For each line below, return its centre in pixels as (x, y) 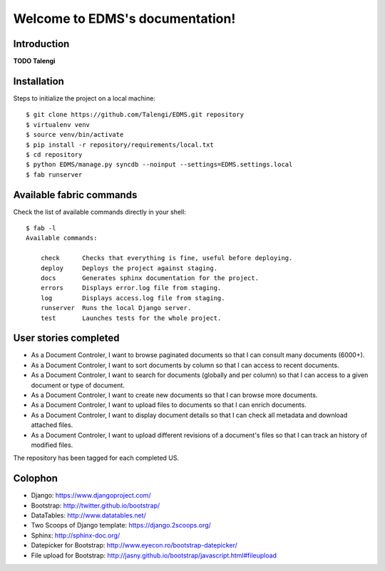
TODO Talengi (34, 61)
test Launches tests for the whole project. (131, 318)
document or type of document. (78, 385)
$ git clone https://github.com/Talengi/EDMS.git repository (135, 115)
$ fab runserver (54, 174)
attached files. (52, 425)
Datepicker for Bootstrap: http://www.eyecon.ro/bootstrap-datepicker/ (134, 545)
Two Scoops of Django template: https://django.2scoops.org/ (121, 525)
